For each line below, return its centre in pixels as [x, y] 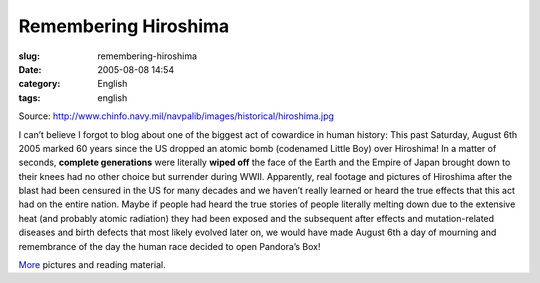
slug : [29, 56]
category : [39, 84]
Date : [30, 69]
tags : [29, 97]
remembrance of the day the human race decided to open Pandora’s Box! [169, 246]
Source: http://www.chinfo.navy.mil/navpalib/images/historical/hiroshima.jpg [176, 116]
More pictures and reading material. [92, 265]
